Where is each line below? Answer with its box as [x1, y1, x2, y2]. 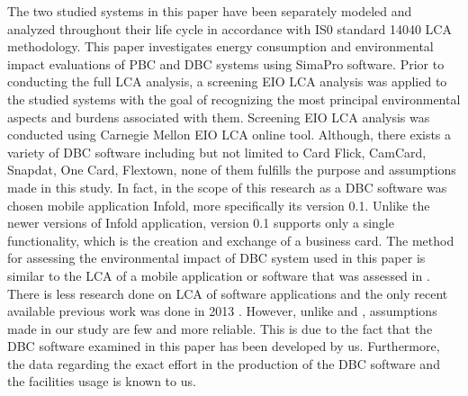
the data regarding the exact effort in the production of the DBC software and [7, 354, 440, 373]
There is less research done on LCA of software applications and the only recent [7, 283, 448, 302]
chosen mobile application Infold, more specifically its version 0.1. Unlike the [7, 195, 430, 214]
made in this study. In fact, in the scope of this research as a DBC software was [7, 177, 447, 196]
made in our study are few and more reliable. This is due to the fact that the [7, 319, 433, 337]
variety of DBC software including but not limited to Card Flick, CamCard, [7, 142, 427, 161]
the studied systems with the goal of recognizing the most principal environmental [7, 89, 461, 108]
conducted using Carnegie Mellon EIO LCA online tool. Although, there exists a [7, 125, 452, 144]
